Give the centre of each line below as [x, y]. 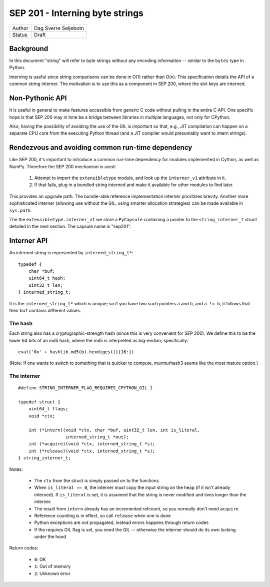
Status [20, 35]
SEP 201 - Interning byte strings [76, 13]
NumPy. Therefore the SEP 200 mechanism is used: [62, 166]
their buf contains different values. [45, 310]
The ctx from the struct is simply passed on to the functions [97, 480]
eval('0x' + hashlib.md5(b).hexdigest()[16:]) [76, 352]
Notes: [16, 469]
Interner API [28, 241]
